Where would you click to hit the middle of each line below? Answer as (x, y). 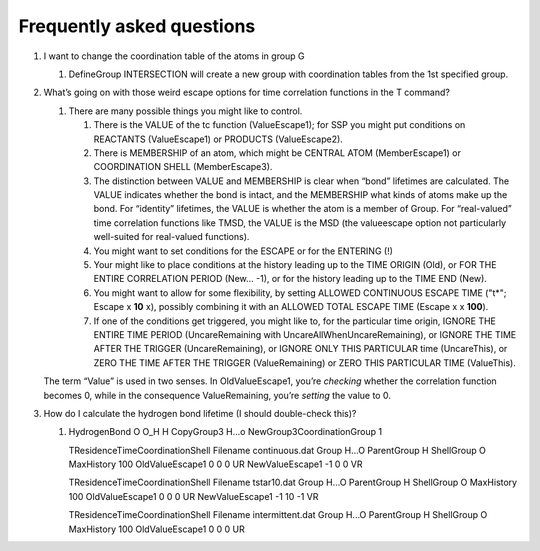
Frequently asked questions (137, 26)
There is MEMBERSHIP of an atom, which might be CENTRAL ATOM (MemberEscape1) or (277, 152)
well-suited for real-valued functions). (171, 237)
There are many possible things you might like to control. (185, 111)
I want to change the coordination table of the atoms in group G (174, 56)
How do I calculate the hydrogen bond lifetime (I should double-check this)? (200, 413)
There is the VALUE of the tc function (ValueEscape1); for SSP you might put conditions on (279, 125)
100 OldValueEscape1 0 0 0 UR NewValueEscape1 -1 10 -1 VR (193, 496)
